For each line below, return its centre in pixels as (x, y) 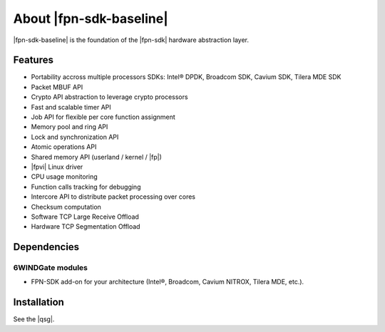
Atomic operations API (64, 147)
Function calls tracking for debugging (86, 187)
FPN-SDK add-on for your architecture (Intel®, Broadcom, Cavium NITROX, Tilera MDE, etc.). (168, 282)
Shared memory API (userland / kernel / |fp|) (96, 157)
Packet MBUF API (57, 87)
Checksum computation (66, 207)
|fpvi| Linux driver (57, 167)
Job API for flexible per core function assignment (103, 117)
